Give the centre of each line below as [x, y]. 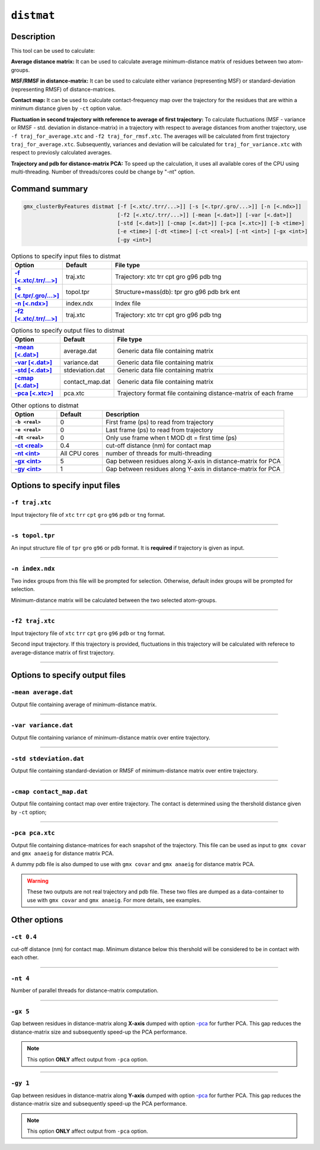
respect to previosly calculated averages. [61, 153]
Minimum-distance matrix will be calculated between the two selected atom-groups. [114, 600]
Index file [128, 304]
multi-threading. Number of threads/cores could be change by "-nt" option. [103, 172]
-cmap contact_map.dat [49, 792]
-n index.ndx [33, 569]
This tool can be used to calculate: [53, 51]
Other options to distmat [45, 405]
